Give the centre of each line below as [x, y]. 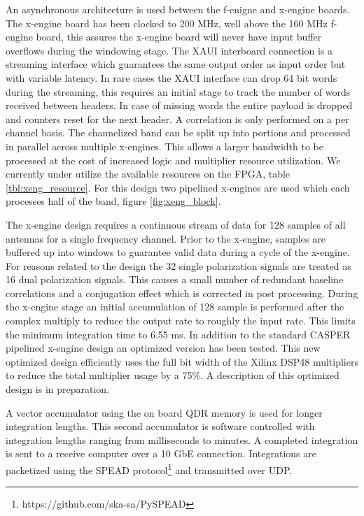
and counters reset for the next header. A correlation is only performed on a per [177, 119]
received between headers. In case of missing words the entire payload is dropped [179, 105]
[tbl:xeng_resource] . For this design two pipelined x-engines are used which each [178, 187]
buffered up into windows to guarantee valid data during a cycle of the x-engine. [178, 252]
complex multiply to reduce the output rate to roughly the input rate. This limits [181, 321]
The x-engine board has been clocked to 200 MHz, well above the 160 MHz [167, 23]
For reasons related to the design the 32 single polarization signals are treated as [178, 265]
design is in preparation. [58, 389]
